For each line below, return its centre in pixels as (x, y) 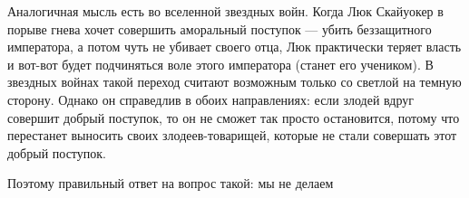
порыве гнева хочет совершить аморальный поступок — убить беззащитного (220, 28)
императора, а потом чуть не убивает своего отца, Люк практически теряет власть (234, 47)
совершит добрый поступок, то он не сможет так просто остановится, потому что (234, 117)
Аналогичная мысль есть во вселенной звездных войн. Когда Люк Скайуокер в (225, 11)
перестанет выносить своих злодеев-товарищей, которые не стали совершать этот (232, 135)
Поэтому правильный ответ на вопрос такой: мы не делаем (171, 183)
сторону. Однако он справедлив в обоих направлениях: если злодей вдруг (211, 99)
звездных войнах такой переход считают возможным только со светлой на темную (234, 82)
